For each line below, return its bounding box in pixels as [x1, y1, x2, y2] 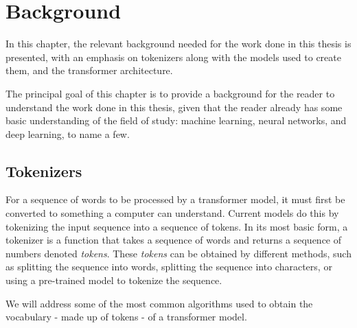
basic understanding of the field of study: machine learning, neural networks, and [5, 113, 347, 128]
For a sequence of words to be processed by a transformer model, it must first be [5, 192, 345, 207]
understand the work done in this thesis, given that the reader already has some [5, 99, 343, 114]
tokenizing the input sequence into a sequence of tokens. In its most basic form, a [5, 219, 348, 233]
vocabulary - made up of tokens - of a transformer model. [5, 309, 247, 324]
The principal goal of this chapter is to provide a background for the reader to [5, 86, 335, 100]
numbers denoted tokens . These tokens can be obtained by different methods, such [5, 246, 352, 260]
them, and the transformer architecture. [5, 63, 173, 78]
